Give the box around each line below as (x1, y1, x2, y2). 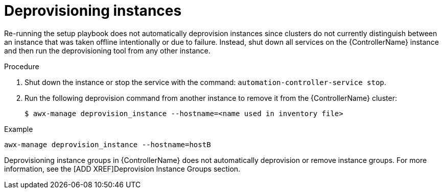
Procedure (4, 62, 39, 71)
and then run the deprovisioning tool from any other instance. (4, 46, 211, 55)
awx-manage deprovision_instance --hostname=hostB (4, 140, 211, 149)
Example (4, 124, 33, 133)
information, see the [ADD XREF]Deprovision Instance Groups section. (4, 164, 241, 173)
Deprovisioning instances (4, 2, 182, 19)
